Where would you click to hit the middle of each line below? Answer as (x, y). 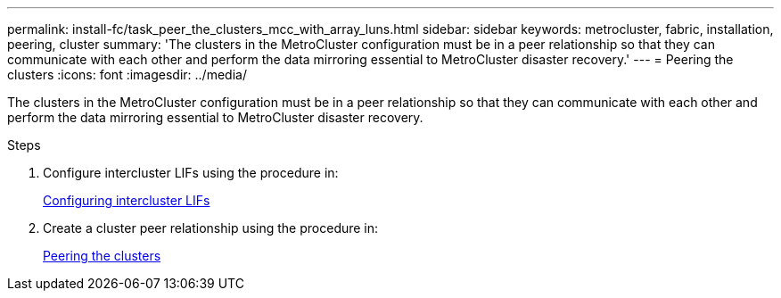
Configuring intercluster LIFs (127, 200)
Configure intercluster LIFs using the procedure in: (191, 173)
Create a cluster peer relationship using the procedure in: (211, 228)
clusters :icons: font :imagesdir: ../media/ (127, 74)
